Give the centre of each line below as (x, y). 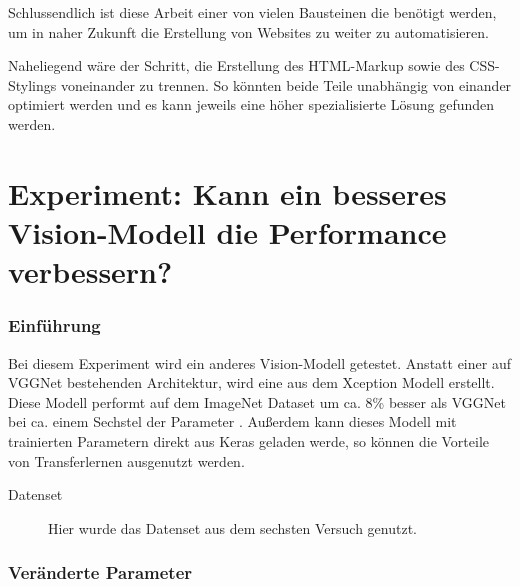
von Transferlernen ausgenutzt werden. (126, 460)
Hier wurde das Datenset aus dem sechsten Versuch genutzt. (232, 527)
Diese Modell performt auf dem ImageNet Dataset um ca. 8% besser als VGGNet (257, 401)
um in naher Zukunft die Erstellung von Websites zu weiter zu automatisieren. (248, 31)
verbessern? (90, 271)
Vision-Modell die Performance (227, 231)
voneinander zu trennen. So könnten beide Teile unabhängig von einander (286, 84)
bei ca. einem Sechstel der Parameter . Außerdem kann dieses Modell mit (232, 421)
